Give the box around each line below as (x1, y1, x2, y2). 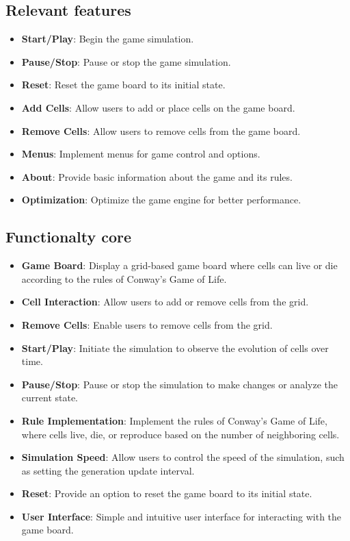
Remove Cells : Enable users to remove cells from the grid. (21, 317, 273, 331)
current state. (21, 390, 79, 405)
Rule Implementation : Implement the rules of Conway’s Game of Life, (21, 413, 327, 427)
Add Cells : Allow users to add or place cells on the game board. (21, 100, 295, 114)
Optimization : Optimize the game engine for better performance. (21, 192, 301, 207)
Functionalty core (5, 226, 132, 247)
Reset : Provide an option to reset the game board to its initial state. (21, 486, 312, 501)
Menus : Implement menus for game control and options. (21, 147, 260, 161)
